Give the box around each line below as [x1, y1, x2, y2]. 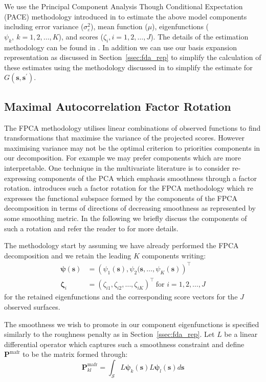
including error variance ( [4, 21, 84, 32]
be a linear [224, 329, 258, 339]
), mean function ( [91, 21, 148, 32]
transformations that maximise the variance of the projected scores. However [4, 132, 245, 143]
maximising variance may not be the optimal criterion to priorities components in [4, 142, 260, 153]
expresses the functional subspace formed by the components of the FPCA [4, 192, 237, 203]
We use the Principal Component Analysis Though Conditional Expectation [4, 1, 243, 11]
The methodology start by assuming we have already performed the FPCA [4, 240, 239, 251]
